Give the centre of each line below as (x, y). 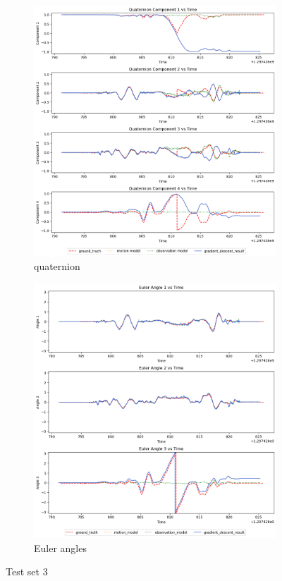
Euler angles (60, 548)
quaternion (57, 266)
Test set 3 (27, 571)
